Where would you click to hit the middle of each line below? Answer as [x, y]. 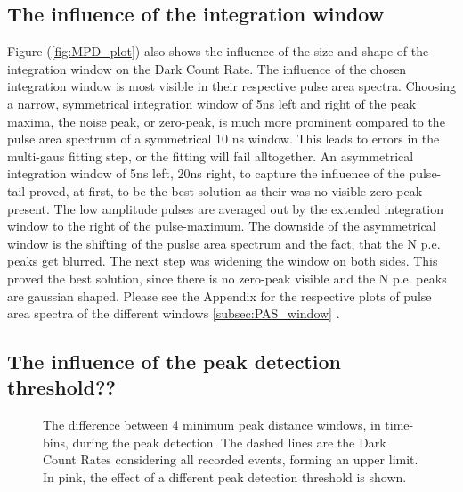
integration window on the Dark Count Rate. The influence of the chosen [207, 68]
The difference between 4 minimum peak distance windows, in [212, 425]
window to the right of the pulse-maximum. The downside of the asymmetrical [222, 226]
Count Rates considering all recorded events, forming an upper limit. [231, 459]
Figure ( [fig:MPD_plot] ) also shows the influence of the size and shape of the [218, 51]
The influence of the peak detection [174, 361]
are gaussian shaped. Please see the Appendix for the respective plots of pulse [219, 295]
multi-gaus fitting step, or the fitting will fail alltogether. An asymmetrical [211, 156]
